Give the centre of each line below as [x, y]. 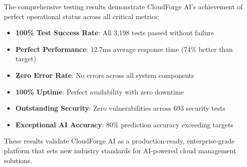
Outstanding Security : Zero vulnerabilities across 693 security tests [120, 108]
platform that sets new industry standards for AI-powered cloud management [120, 150]
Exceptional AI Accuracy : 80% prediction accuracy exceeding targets [124, 124]
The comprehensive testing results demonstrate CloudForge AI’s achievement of [123, 6]
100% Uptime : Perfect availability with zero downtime [100, 91]
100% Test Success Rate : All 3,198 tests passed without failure [115, 33]
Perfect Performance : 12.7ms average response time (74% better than [124, 49]
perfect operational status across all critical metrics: [82, 16]
